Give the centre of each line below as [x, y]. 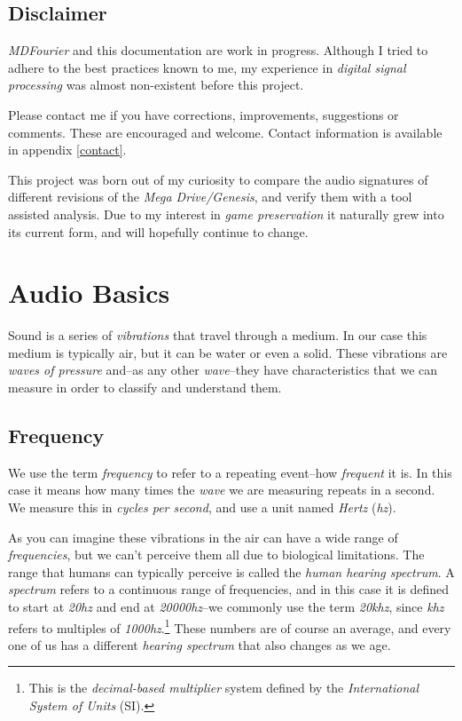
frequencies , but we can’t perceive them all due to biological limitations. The [216, 555]
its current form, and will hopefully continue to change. [158, 231]
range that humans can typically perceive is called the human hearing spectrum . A [231, 571]
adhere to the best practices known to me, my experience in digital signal [207, 67]
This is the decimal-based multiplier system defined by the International [223, 688]
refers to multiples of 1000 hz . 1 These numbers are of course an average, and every [230, 626]
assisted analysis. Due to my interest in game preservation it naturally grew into [226, 214]
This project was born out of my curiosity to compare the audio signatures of [218, 179]
